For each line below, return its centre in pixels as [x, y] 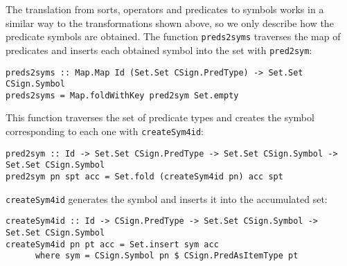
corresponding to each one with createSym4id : [105, 131]
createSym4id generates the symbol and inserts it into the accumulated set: [167, 198]
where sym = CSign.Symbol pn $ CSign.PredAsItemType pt [167, 256]
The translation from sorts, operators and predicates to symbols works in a [165, 9]
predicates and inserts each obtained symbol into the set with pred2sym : [159, 50]
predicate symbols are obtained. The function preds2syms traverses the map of [173, 36]
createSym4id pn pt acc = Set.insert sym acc [112, 244]
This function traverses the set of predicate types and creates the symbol [160, 117]
